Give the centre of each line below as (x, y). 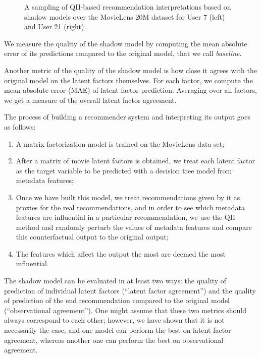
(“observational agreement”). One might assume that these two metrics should (125, 310)
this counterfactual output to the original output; (92, 237)
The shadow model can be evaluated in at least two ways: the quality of (115, 281)
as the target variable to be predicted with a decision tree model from (124, 170)
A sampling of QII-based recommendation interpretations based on (128, 7)
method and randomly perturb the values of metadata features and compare (134, 227)
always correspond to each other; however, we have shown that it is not (114, 320)
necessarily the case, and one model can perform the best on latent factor (118, 330)
